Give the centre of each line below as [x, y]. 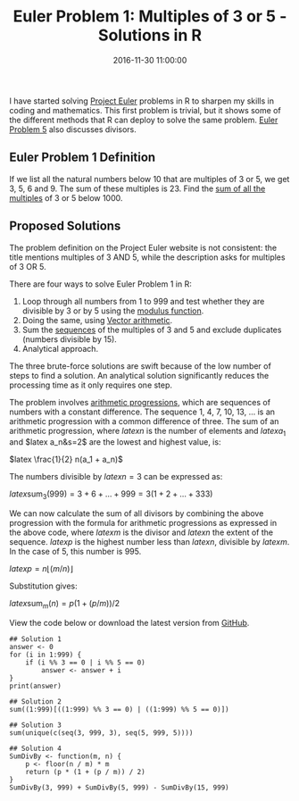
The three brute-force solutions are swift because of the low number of [141, 366]
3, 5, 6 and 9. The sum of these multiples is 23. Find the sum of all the [137, 188]
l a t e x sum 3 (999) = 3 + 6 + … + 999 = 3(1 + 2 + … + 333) [111, 495]
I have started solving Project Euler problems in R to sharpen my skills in [142, 101]
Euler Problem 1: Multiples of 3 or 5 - [150, 17]
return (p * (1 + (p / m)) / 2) [85, 772]
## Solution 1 [36, 639]
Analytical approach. [60, 348]
